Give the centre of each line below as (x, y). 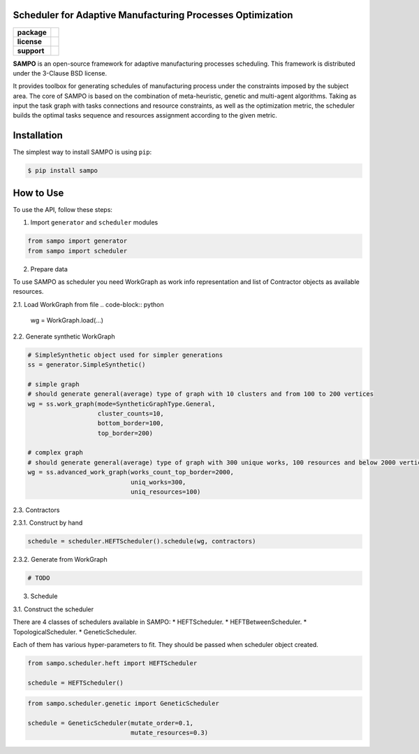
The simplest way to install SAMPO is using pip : (82, 152)
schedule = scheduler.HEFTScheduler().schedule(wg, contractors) (142, 541)
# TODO (39, 578)
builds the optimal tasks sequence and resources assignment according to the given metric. (145, 115)
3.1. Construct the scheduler (53, 609)
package (32, 32)
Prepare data (49, 269)
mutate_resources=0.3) (169, 733)
